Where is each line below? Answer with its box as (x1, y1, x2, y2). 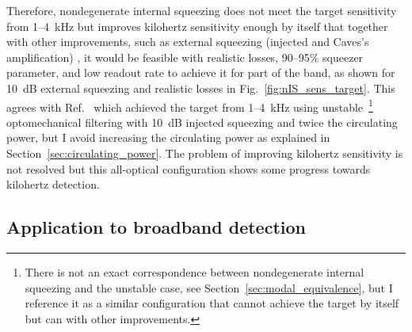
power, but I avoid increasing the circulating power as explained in (6, 129, 330, 146)
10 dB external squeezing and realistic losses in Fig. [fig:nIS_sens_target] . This (6, 79, 395, 96)
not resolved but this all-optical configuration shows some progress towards (6, 160, 371, 177)
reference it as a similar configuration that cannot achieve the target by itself (25, 295, 399, 311)
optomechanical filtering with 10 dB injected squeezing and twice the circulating (6, 113, 398, 130)
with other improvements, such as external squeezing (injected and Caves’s (6, 33, 369, 50)
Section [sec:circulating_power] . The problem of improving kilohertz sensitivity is (6, 145, 403, 161)
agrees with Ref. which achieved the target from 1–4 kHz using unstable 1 (6, 96, 373, 115)
